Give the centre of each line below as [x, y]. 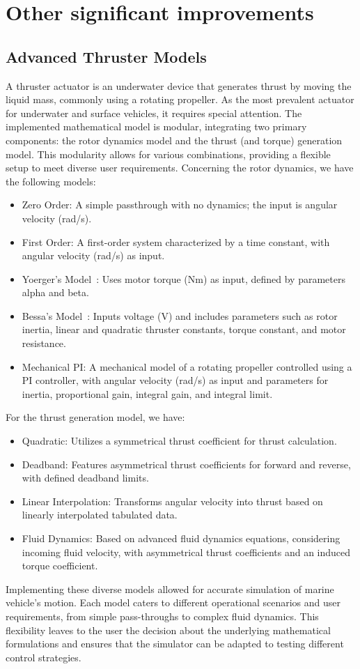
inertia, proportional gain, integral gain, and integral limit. [147, 393]
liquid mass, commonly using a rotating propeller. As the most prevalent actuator [180, 99]
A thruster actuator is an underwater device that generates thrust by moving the [179, 85]
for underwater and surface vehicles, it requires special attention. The [154, 113]
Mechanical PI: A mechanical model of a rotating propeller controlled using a [187, 366]
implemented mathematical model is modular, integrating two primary [156, 126]
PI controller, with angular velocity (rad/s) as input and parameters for [175, 380]
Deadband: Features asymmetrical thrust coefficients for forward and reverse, [186, 464]
